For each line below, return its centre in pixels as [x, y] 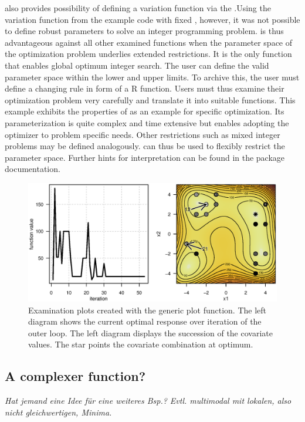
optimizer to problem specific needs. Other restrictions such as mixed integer [143, 134]
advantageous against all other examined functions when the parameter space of [149, 42]
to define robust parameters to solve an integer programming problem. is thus [144, 31]
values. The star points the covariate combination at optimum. [141, 344]
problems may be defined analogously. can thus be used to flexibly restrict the [145, 146]
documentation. [33, 169]
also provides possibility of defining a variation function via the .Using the [138, 8]
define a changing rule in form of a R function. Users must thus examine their [145, 88]
